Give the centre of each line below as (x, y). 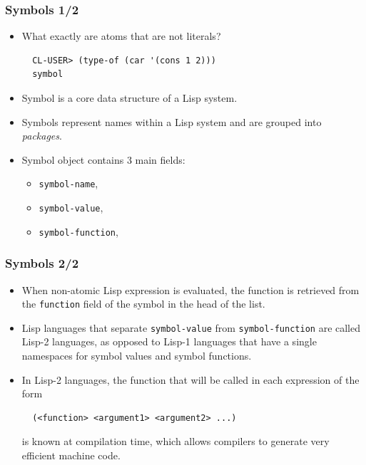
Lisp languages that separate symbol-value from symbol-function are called (191, 327)
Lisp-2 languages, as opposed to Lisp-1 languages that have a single (169, 341)
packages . (42, 136)
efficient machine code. (71, 455)
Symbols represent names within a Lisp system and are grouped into (172, 121)
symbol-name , (68, 183)
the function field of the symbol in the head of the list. (143, 304)
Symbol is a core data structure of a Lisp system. (129, 98)
